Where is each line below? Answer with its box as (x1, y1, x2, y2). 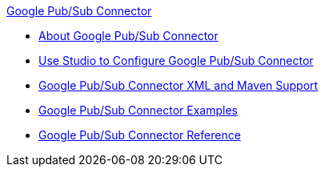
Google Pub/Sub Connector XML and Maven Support (38, 78, 319, 92)
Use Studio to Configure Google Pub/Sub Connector (38, 54, 314, 67)
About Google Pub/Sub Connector (38, 29, 219, 42)
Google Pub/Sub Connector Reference (38, 128, 241, 142)
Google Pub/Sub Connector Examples (38, 103, 238, 117)
